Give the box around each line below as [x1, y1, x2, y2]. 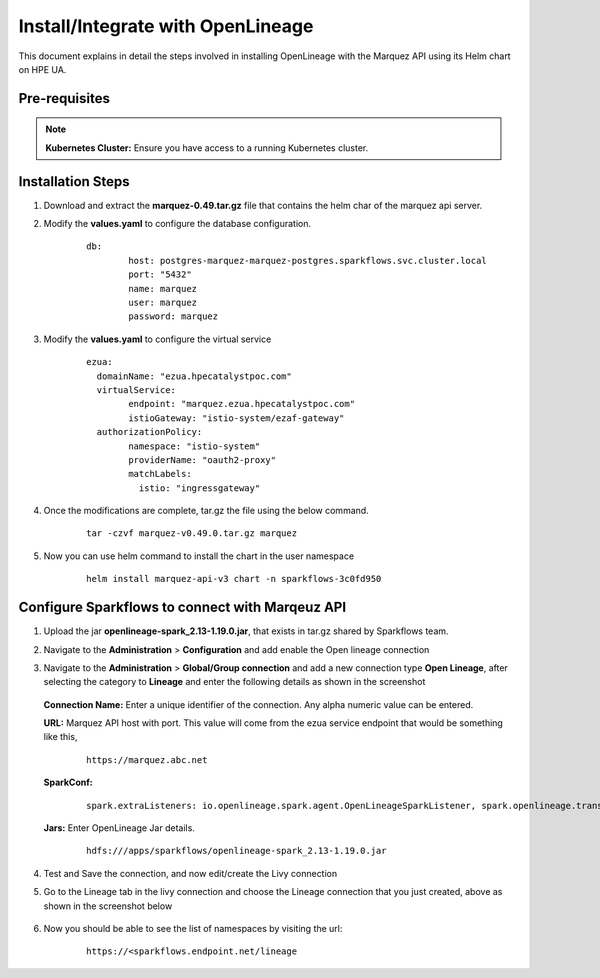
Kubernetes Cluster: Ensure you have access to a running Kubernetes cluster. [45, 141, 369, 154]
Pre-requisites [18, 90, 110, 107]
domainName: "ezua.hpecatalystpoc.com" [96, 370, 292, 382]
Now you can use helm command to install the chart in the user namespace [43, 550, 355, 562]
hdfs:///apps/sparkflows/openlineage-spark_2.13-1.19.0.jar [86, 845, 387, 857]
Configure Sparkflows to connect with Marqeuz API [18, 599, 347, 616]
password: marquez [128, 311, 219, 322]
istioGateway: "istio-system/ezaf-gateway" [128, 412, 345, 424]
